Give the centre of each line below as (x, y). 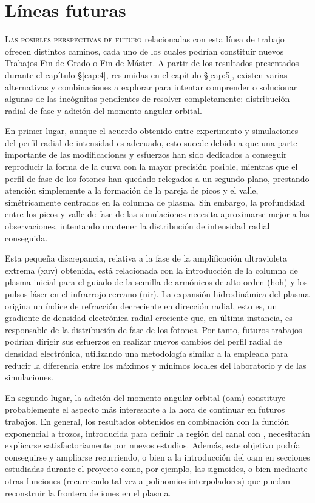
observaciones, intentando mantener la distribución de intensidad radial (137, 226)
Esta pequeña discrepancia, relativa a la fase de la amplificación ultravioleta (146, 258)
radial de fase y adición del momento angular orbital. (103, 110)
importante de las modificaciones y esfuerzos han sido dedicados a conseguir (146, 154)
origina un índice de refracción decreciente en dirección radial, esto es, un (141, 306)
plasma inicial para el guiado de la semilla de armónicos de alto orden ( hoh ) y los (156, 282)
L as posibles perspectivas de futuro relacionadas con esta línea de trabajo (145, 39)
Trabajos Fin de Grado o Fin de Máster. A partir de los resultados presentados (152, 63)
